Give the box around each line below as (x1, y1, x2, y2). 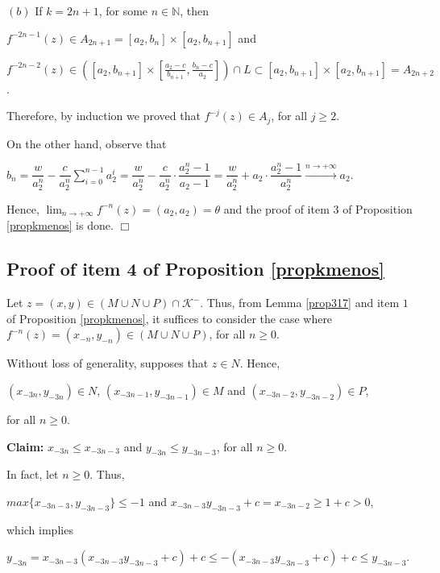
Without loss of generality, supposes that (6, 355, 209, 372)
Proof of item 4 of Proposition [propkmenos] (6, 256, 384, 281)
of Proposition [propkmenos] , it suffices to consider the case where (6, 309, 333, 326)
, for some (98, 2, 148, 19)
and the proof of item (223, 200, 330, 217)
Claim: (6, 438, 44, 455)
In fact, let (6, 466, 59, 483)
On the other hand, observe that (6, 135, 167, 152)
